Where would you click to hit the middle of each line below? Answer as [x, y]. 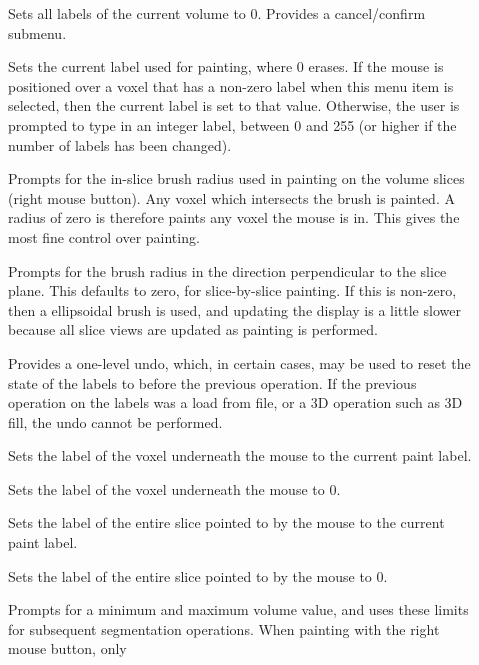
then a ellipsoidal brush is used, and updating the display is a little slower [234, 309]
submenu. [37, 32]
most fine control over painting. [104, 236]
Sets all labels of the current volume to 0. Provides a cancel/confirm [217, 13]
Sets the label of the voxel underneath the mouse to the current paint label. [240, 455]
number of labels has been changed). [120, 144]
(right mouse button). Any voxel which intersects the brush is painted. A [231, 197]
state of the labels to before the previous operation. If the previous [212, 382]
